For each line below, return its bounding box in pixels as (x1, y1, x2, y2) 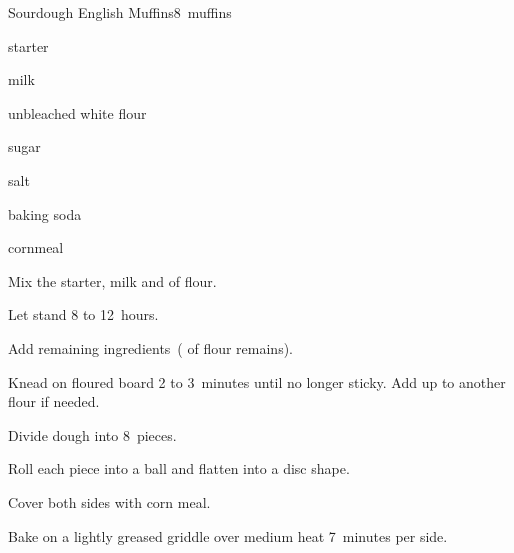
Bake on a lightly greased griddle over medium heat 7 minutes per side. (8, 525, 448, 546)
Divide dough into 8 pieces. (8, 424, 177, 445)
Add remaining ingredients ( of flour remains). (8, 337, 294, 358)
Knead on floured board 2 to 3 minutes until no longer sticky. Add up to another (8, 371, 506, 392)
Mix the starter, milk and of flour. (8, 270, 217, 291)
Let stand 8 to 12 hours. (8, 304, 159, 325)
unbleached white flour (8, 102, 147, 123)
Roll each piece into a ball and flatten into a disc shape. (8, 458, 350, 479)
